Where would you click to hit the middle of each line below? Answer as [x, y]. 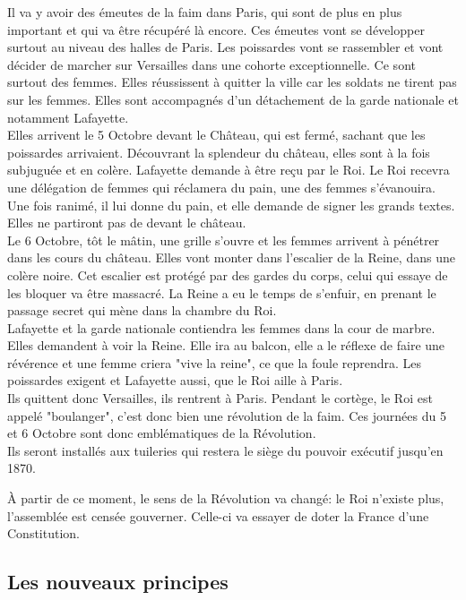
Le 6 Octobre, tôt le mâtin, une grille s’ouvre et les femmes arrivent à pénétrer [224, 240]
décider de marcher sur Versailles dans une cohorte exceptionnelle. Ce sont [211, 64]
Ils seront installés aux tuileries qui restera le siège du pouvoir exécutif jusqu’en [225, 450]
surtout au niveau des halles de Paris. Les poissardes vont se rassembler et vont [225, 47]
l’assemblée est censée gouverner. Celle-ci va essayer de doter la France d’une [218, 515]
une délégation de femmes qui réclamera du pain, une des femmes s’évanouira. [221, 187]
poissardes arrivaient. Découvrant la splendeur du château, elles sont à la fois [219, 152]
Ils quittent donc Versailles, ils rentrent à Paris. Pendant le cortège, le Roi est [220, 398]
